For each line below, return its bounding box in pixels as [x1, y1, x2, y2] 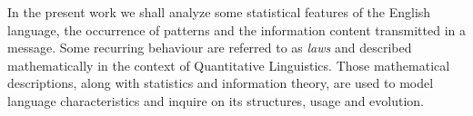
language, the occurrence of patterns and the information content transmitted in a [7, 20, 466, 39]
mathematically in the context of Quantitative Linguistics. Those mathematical [7, 55, 450, 74]
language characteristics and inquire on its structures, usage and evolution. [7, 91, 425, 110]
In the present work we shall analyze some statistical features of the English [7, 3, 431, 21]
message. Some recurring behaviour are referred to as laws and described [7, 38, 412, 57]
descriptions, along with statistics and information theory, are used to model [7, 73, 434, 92]
